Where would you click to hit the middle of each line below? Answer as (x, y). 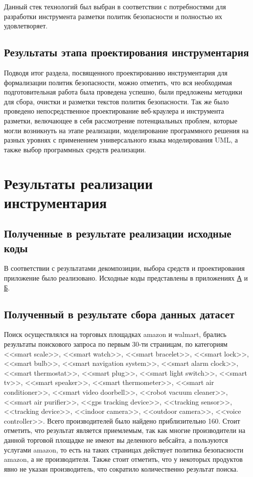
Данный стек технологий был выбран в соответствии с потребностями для (115, 6)
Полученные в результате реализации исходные (118, 233)
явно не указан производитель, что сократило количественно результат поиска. (121, 468)
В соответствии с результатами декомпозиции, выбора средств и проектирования (125, 268)
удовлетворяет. (26, 26)
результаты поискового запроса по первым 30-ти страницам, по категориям (116, 344)
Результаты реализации (79, 183)
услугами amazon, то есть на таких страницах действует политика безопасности (124, 449)
